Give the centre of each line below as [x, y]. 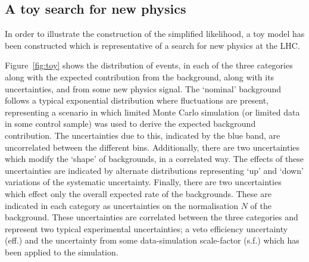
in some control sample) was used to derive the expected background [130, 124]
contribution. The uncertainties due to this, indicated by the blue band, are [143, 135]
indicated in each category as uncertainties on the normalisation [121, 205]
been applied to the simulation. [62, 252]
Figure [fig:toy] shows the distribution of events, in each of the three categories [149, 65]
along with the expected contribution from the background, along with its [140, 77]
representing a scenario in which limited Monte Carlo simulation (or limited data [152, 112]
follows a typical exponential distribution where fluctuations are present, [137, 100]
